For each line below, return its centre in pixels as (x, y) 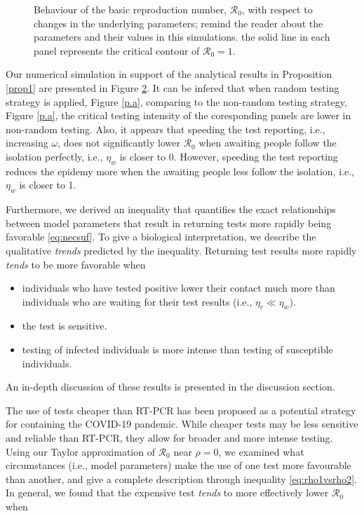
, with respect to (277, 9)
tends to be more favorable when (76, 264)
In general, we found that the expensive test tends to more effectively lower (167, 493)
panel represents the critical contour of (117, 50)
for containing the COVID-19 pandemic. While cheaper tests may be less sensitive (182, 424)
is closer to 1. (48, 185)
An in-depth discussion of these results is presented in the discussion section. (170, 387)
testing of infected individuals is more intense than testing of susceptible (177, 349)
